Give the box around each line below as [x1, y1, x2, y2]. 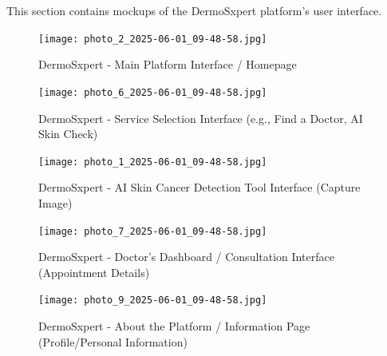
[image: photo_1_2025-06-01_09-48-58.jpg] [38, 156, 267, 168]
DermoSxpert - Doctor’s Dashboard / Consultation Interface [38, 248, 334, 265]
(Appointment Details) [38, 263, 150, 280]
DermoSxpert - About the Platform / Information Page [38, 318, 310, 334]
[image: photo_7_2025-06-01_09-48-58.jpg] [38, 225, 267, 237]
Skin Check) [38, 125, 98, 142]
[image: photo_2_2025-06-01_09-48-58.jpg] [38, 33, 267, 45]
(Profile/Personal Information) [38, 333, 188, 350]
